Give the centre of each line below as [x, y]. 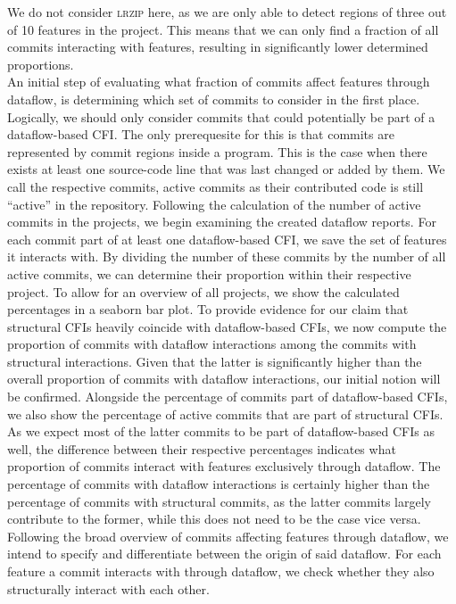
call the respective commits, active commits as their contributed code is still [216, 186]
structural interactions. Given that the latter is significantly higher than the [215, 361]
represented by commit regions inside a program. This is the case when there [217, 151]
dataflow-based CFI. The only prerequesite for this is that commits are [201, 134]
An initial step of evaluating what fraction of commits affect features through [219, 82]
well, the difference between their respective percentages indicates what [202, 448]
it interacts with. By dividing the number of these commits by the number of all [227, 256]
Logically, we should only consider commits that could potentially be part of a [221, 116]
